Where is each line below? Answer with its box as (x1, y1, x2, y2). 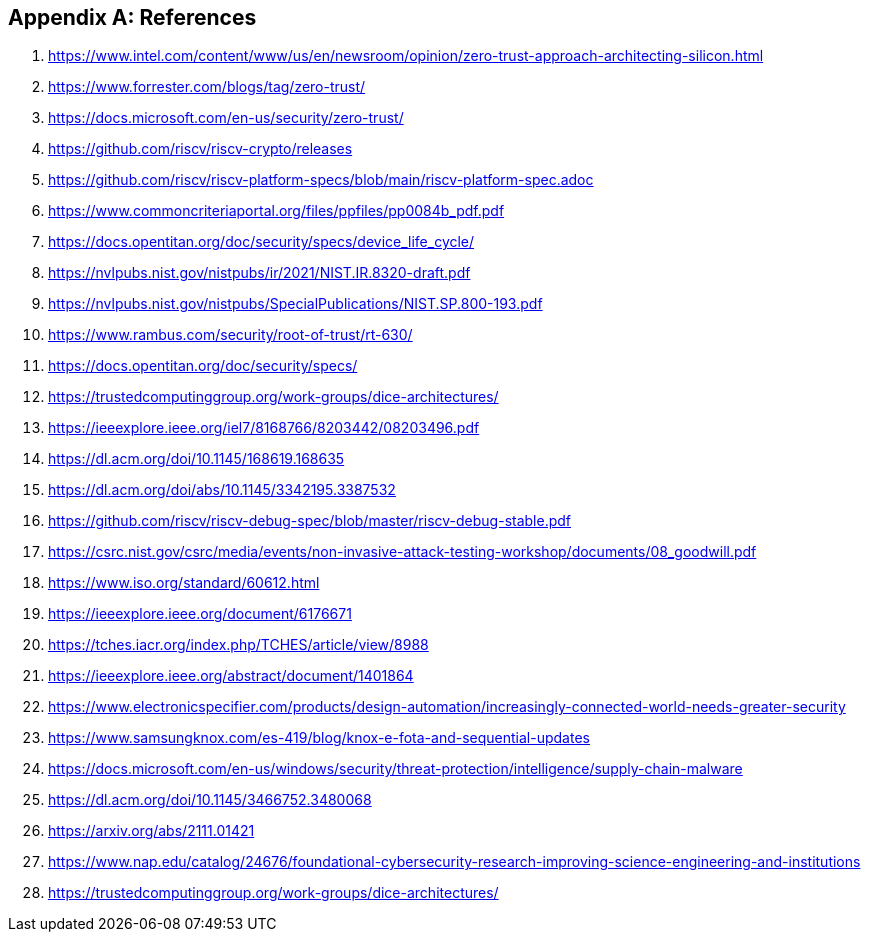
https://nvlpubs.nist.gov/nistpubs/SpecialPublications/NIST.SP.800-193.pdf (48, 295, 543, 313)
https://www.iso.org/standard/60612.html (48, 574, 320, 592)
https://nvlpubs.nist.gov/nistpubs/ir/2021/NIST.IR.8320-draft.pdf (48, 264, 471, 282)
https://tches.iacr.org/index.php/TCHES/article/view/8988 (48, 636, 429, 654)
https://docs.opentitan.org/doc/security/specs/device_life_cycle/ (48, 233, 475, 251)
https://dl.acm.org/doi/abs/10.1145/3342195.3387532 (48, 481, 396, 499)
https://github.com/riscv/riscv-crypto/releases (48, 140, 353, 158)
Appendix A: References (8, 5, 257, 30)
